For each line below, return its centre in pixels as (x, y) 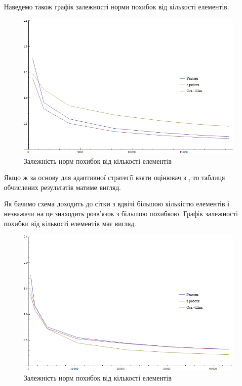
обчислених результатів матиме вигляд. (62, 187)
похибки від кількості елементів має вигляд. (70, 223)
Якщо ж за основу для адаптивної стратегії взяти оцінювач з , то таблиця (115, 177)
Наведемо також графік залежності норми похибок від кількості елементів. (117, 6)
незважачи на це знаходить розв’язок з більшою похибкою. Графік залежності (121, 213)
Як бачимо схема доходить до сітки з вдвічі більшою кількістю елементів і (117, 204)
